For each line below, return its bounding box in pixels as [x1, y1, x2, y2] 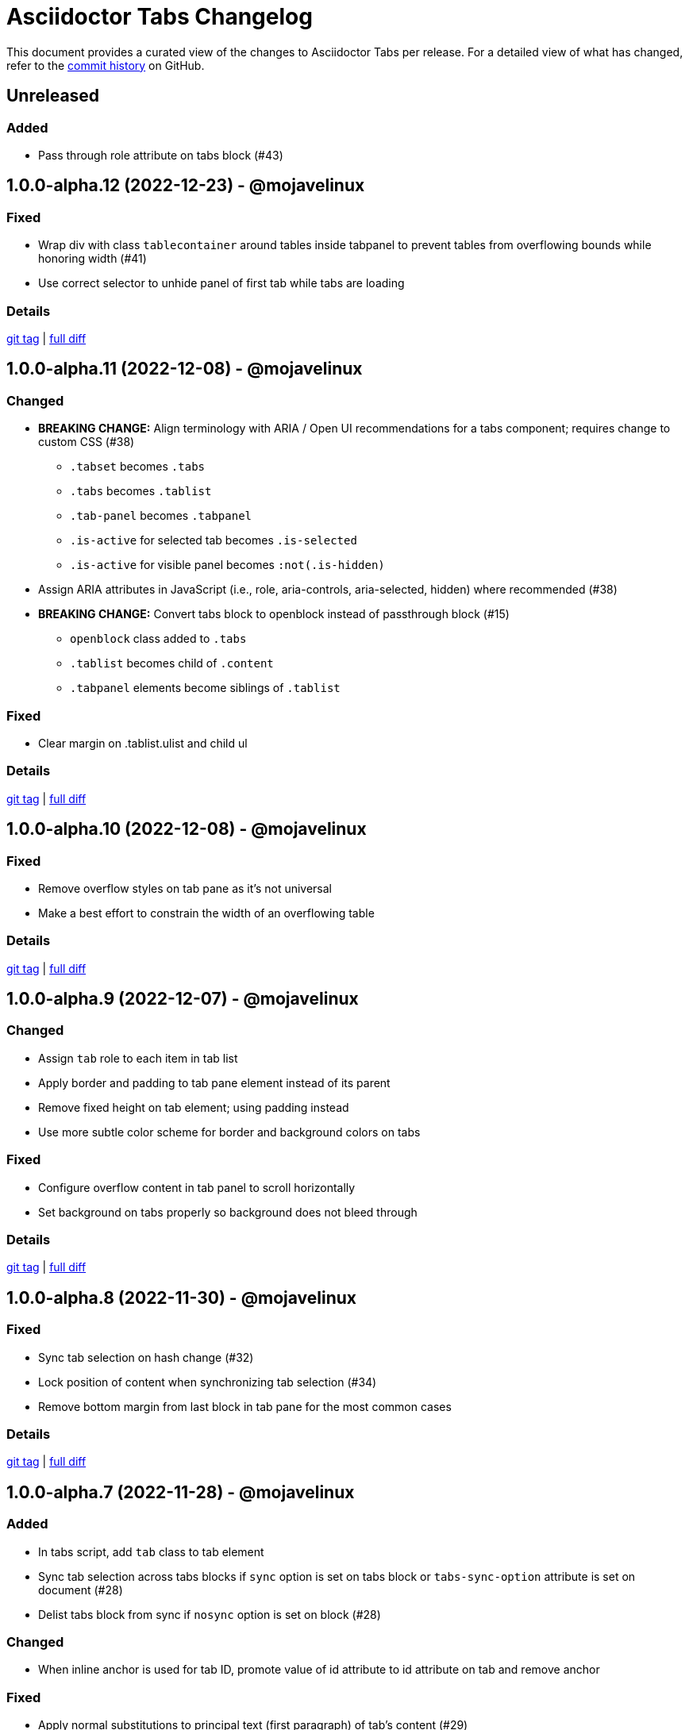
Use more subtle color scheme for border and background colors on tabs [38, 1124, 421, 1139]
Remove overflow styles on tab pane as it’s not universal [38, 881, 333, 895]
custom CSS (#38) [38, 435, 135, 449]
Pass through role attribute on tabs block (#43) [38, 148, 283, 162]
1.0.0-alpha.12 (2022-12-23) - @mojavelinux [6, 175, 365, 196]
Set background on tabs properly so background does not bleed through [38, 1205, 418, 1219]
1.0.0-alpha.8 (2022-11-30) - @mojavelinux [6, 1287, 356, 1308]
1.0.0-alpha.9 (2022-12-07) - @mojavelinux [6, 989, 359, 1009]
